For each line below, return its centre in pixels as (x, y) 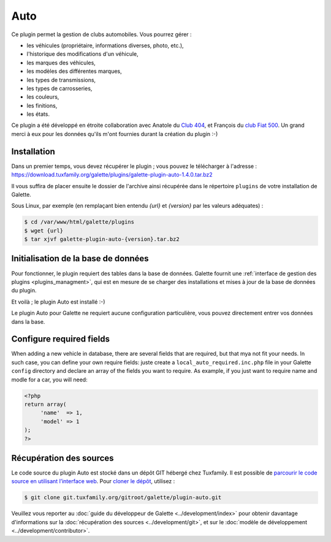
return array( (45, 404)
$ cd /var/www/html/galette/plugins (79, 222)
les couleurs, (43, 97)
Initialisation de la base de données (80, 258)
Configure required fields (61, 339)
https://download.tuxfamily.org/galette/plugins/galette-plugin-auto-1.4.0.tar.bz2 (112, 175)
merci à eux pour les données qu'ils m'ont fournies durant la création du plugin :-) (115, 134)
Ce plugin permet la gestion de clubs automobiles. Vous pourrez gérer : (102, 34)
